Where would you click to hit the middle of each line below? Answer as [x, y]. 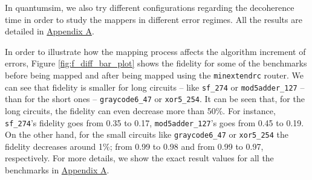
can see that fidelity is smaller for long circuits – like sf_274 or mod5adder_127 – [155, 87]
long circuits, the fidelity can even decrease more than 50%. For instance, [140, 110]
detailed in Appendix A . [50, 31]
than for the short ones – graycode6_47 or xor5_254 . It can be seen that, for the [155, 99]
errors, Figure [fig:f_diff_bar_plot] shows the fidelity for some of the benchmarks [156, 63]
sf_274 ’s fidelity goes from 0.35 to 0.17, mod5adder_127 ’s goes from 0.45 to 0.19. [154, 122]
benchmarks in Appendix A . [57, 170]
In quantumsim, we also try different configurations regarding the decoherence [150, 7]
